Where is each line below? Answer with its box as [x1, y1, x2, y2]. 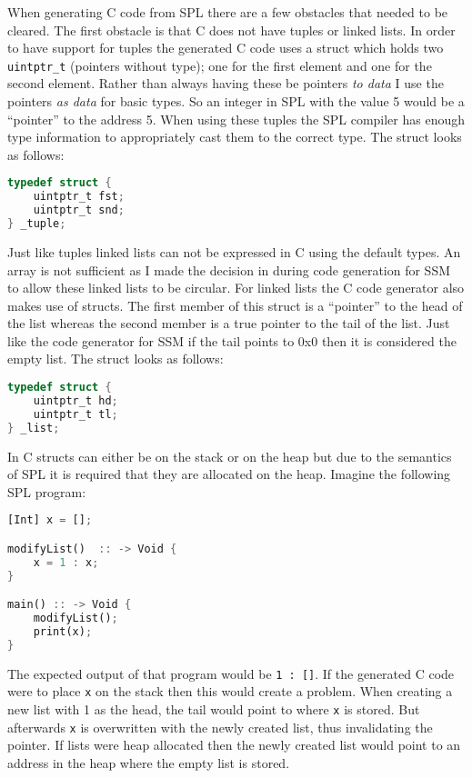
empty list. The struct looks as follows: [7, 349, 224, 368]
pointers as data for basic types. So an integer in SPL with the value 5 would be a [7, 92, 465, 111]
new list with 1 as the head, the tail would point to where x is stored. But [7, 699, 420, 718]
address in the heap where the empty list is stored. [7, 753, 290, 772]
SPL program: [7, 482, 86, 501]
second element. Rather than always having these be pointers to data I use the [7, 74, 444, 93]
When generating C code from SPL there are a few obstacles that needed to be [7, 3, 448, 21]
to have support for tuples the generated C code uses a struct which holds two [7, 38, 444, 57]
